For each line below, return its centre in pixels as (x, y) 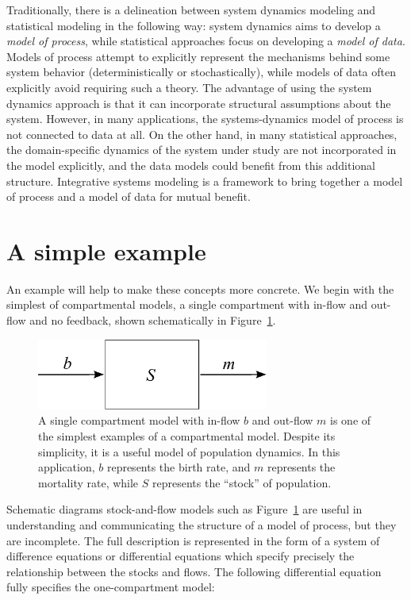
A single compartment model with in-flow (139, 420)
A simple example (106, 250)
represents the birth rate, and (179, 467)
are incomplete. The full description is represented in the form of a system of (193, 540)
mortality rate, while (88, 482)
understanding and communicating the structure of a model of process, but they (202, 524)
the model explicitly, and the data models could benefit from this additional (191, 165)
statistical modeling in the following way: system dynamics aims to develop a (194, 25)
